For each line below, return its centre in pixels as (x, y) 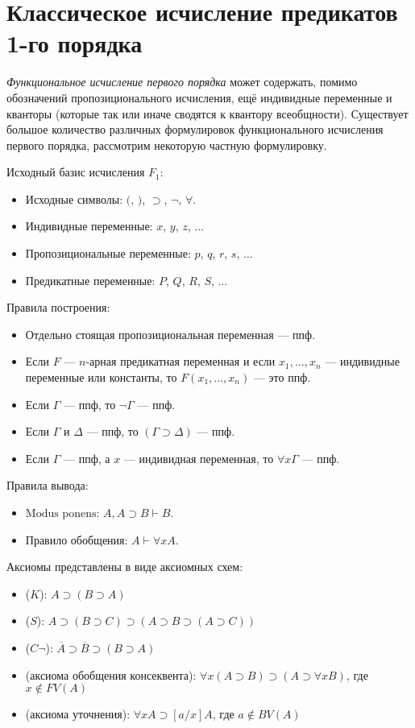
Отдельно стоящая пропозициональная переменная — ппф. (170, 334)
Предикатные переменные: (90, 280)
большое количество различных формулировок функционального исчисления (195, 129)
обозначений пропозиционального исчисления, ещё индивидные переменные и (199, 97)
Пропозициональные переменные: (108, 253)
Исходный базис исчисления (76, 172)
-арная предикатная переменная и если (181, 361)
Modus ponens (61, 514)
